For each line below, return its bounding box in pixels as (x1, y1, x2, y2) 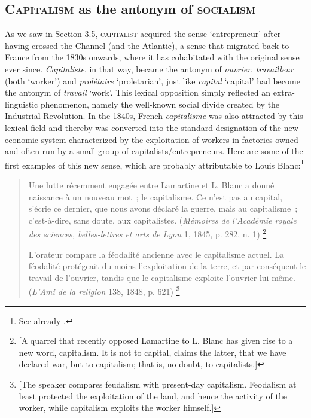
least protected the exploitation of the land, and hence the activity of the (19, 389, 287, 402)
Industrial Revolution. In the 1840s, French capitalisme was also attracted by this (5, 109, 303, 122)
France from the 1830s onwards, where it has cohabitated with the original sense (5, 51, 300, 63)
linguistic (5, 97, 38, 110)
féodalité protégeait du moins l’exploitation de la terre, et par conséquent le (28, 260, 306, 272)
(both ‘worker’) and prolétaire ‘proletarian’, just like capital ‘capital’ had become (5, 74, 300, 87)
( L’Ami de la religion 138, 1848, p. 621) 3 (28, 283, 180, 298)
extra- (273, 86, 295, 99)
